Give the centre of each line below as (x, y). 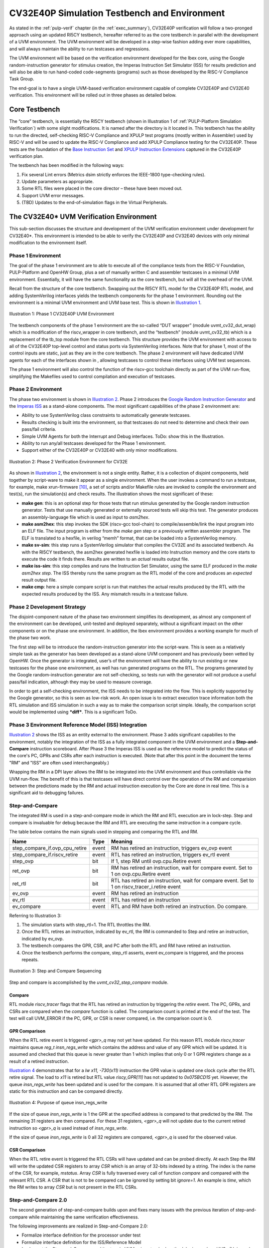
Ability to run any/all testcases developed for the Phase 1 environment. (94, 443)
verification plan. (26, 156)
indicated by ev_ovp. (43, 938)
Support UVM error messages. (53, 195)
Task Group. (22, 79)
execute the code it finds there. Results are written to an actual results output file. (105, 559)
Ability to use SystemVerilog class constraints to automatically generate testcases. (106, 415)
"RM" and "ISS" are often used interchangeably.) (59, 763)
